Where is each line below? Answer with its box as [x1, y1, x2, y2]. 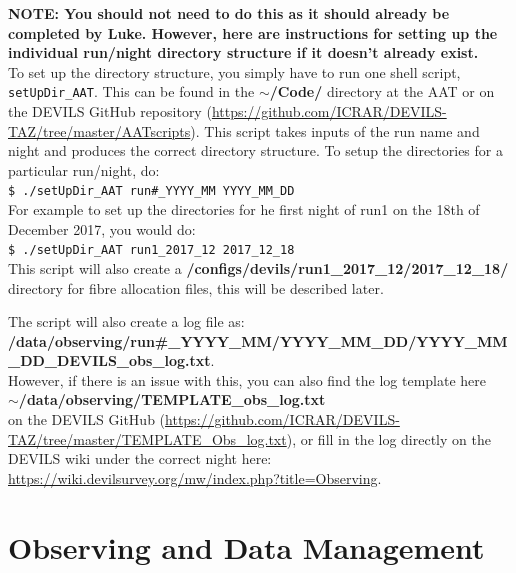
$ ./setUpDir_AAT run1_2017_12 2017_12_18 [8, 243, 295, 258]
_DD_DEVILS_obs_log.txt [8, 350, 211, 371]
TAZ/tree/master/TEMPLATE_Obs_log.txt [8, 428, 287, 449]
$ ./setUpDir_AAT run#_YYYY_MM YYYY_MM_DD [8, 184, 295, 199]
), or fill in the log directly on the [286, 428, 491, 449]
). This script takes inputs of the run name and [190, 120, 480, 141]
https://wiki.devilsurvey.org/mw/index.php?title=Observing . [8, 467, 382, 488]
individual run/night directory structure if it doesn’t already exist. [8, 42, 479, 63]
